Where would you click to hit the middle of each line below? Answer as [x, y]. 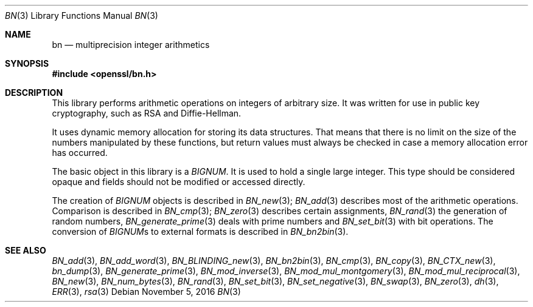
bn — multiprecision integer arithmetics [131, 45]
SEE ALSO [26, 250]
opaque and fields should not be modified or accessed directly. [179, 182]
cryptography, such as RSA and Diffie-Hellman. [147, 113]
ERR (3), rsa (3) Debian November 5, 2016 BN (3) [146, 292]
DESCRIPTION [34, 93]
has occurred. [80, 153]
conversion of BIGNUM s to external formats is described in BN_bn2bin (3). [200, 231]
